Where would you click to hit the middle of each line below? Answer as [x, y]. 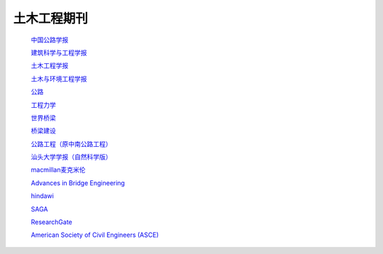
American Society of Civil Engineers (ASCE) [95, 235]
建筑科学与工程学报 [59, 53]
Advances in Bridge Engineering [78, 183]
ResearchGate [51, 222]
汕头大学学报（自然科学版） [71, 157]
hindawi [43, 196]
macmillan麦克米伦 [58, 170]
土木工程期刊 [51, 18]
